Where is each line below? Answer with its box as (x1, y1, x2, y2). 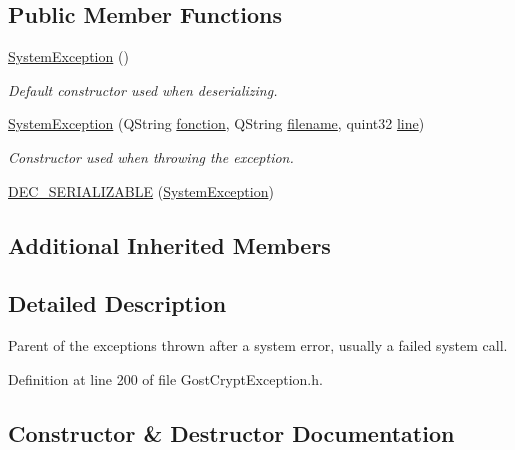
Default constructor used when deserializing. (8, 79, 278, 100)
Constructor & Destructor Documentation (8, 417, 455, 448)
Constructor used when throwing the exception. (8, 146, 294, 167)
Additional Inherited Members (8, 229, 331, 260)
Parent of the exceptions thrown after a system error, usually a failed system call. (8, 335, 508, 356)
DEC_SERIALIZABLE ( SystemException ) (8, 180, 274, 201)
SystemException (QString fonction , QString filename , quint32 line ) (8, 113, 425, 134)
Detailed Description (8, 288, 227, 319)
